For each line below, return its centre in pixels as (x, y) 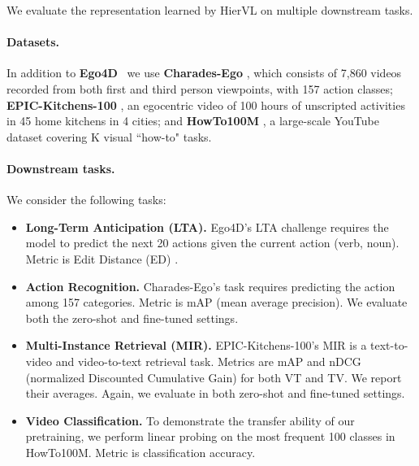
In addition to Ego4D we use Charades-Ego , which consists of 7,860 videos (204, 73)
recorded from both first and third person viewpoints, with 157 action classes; (200, 88)
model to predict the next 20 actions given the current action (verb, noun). (212, 243)
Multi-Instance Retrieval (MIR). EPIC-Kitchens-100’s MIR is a (196, 345)
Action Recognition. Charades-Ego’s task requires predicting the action (210, 286)
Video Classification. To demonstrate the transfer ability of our (190, 420)
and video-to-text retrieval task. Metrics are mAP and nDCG (208, 361)
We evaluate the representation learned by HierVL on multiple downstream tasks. (210, 10)
